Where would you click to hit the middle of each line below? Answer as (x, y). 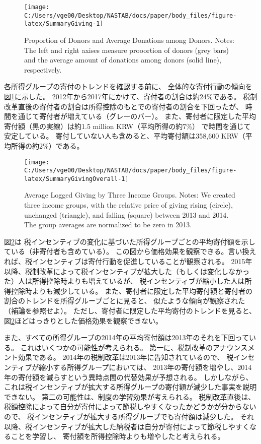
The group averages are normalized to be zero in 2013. (108, 225)
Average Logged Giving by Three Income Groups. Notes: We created (130, 195)
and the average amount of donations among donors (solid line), (123, 60)
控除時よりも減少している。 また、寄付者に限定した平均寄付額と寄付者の (132, 291)
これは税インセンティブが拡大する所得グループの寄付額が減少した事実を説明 (130, 387)
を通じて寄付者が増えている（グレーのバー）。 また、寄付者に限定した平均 (133, 116)
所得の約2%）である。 (47, 145)
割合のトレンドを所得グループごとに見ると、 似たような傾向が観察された (125, 301)
